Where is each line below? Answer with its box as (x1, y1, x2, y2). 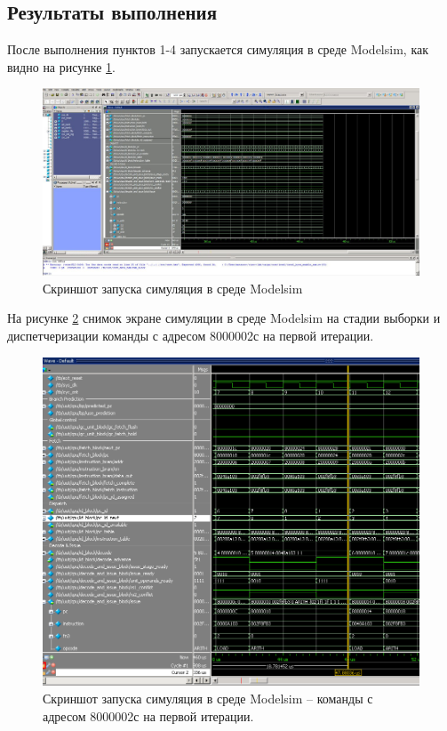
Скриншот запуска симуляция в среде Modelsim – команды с (43, 688, 373, 707)
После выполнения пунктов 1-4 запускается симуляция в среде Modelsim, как (7, 40, 428, 59)
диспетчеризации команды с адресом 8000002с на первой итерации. (7, 325, 374, 344)
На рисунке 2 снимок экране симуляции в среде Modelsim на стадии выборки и (7, 309, 441, 327)
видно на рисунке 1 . (7, 57, 116, 76)
